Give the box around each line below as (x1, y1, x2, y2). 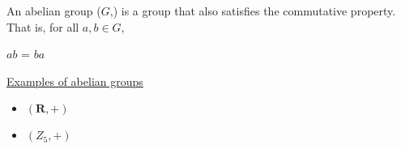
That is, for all (6, 18, 79, 35)
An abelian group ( (6, 2, 101, 19)
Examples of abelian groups (6, 72, 143, 89)
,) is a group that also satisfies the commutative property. (109, 2, 396, 19)
